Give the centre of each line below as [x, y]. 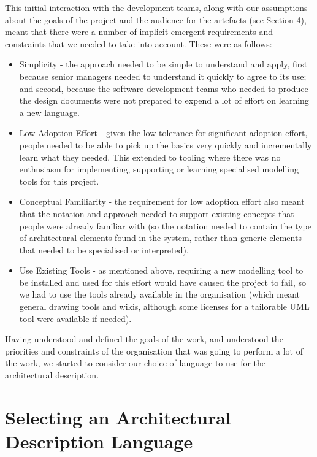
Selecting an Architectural [118, 417]
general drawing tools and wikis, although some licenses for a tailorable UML [164, 306]
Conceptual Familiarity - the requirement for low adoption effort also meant [162, 202]
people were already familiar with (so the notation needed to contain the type [165, 225]
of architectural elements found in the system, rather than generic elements [160, 238]
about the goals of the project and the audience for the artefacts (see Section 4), [156, 19]
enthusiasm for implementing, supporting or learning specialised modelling [159, 169]
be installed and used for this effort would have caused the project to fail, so [162, 282]
